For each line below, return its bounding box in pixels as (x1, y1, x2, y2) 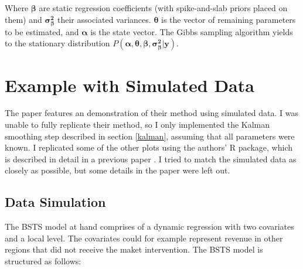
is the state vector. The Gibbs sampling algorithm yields (90, 25, 293, 38)
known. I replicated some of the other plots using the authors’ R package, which (5, 141, 292, 154)
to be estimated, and (5, 25, 79, 38)
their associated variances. (57, 13, 151, 25)
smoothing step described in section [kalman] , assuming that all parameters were (5, 130, 295, 142)
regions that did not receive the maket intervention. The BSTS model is (5, 243, 263, 256)
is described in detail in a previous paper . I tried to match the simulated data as (5, 152, 297, 165)
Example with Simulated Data (5, 73, 254, 97)
